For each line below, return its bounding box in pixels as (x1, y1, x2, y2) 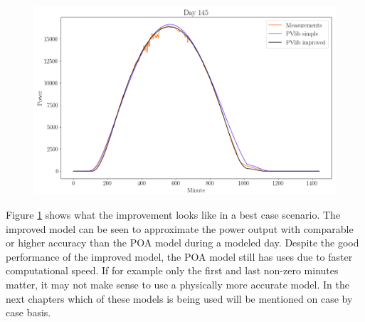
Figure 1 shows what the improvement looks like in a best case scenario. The (6, 207, 341, 222)
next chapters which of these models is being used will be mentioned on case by (6, 291, 353, 306)
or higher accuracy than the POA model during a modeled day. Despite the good (6, 235, 359, 250)
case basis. (6, 305, 51, 320)
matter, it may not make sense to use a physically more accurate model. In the (6, 276, 349, 291)
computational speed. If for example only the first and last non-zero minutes (6, 263, 339, 278)
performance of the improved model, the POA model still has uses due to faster (6, 249, 353, 264)
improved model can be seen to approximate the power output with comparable (6, 221, 354, 236)
